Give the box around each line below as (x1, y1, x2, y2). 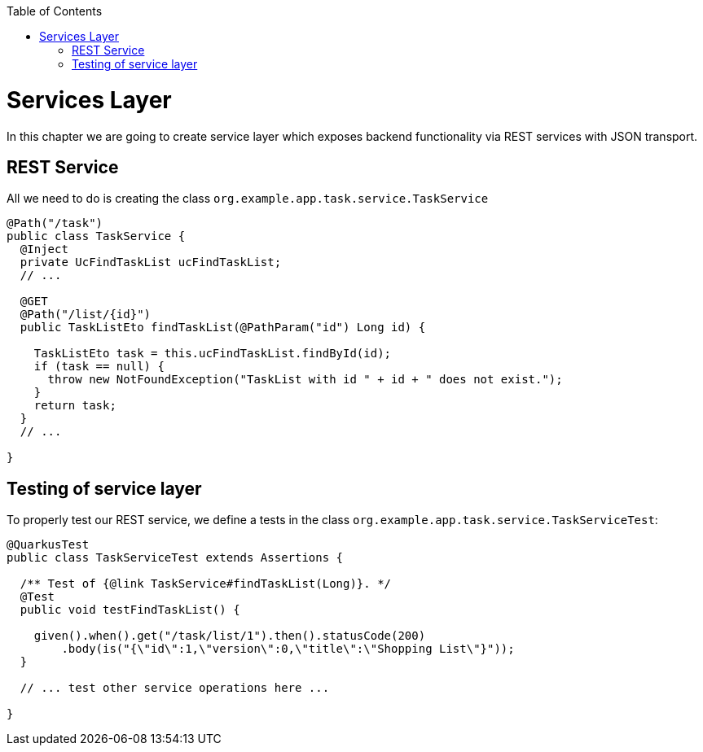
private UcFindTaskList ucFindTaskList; (20, 256, 282, 269)
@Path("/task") (7, 216, 103, 230)
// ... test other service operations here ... (20, 681, 330, 695)
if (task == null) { (33, 360, 165, 374)
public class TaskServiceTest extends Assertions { (7, 551, 344, 565)
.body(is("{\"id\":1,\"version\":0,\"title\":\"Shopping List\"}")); (61, 642, 515, 656)
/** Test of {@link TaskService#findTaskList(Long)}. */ (20, 577, 392, 591)
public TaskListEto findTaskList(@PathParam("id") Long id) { (20, 321, 426, 334)
